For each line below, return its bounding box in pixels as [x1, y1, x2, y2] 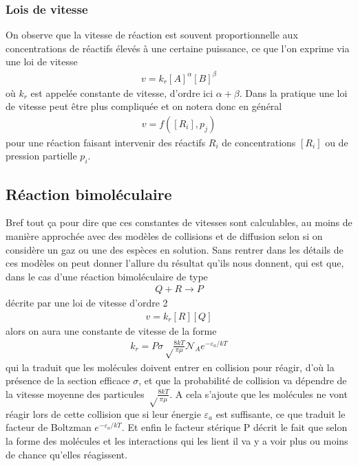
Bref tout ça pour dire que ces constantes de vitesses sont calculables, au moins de [6, 215, 352, 230]
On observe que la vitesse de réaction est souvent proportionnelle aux [6, 27, 298, 42]
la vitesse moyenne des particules [6, 386, 145, 401]
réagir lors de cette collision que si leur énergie [6, 406, 201, 421]
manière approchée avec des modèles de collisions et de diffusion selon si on [6, 228, 323, 243]
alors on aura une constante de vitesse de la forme [6, 323, 217, 337]
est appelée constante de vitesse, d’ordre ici [30, 85, 213, 100]
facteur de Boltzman [6, 420, 92, 434]
